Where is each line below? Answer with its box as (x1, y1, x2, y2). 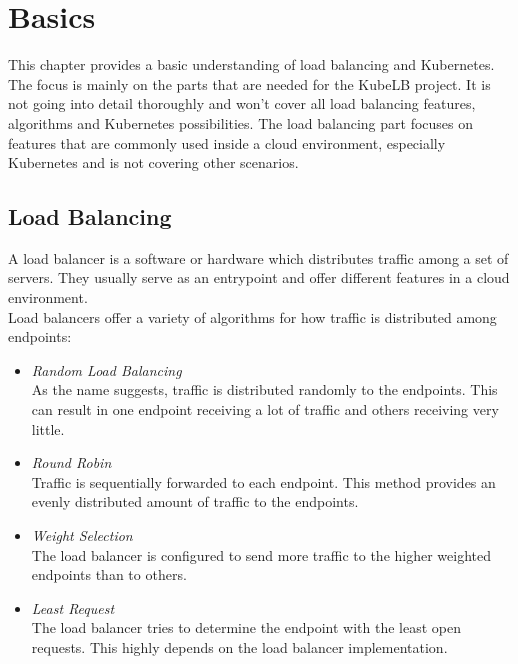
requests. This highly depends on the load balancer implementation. (31, 636, 448, 657)
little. (31, 418, 65, 439)
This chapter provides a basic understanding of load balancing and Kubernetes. (8, 54, 495, 75)
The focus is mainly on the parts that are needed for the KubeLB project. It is (8, 73, 491, 94)
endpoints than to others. (31, 564, 187, 585)
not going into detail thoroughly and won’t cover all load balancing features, (8, 93, 476, 114)
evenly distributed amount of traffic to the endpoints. (31, 491, 359, 512)
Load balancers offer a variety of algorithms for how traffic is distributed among (8, 306, 497, 327)
